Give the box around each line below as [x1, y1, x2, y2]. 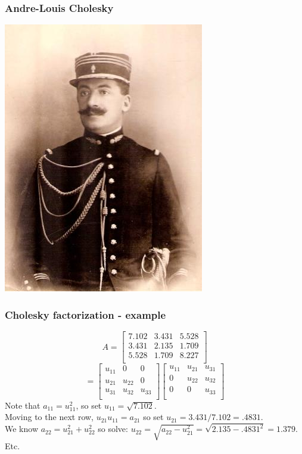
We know [5, 422, 38, 435]
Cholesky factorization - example [5, 307, 166, 322]
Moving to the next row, [5, 411, 94, 423]
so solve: [98, 422, 128, 435]
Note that [5, 399, 41, 411]
